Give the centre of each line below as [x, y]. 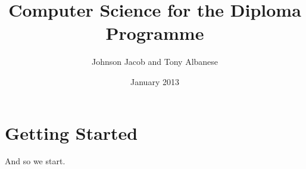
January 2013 [155, 81]
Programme [155, 33]
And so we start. [35, 161]
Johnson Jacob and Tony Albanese [155, 62]
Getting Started [71, 132]
